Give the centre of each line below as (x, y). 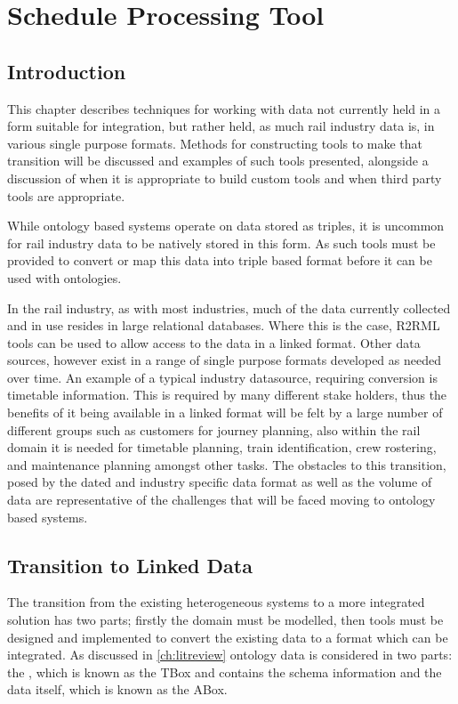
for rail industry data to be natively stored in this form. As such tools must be (221, 243)
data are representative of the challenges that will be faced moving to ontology (221, 500)
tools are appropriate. (66, 195)
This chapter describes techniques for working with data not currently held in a (224, 108)
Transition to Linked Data (130, 565)
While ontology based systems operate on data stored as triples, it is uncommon (226, 226)
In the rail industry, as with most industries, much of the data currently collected (229, 307)
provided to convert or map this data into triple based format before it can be (220, 260)
